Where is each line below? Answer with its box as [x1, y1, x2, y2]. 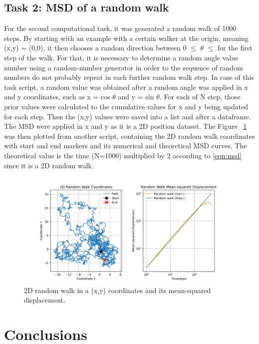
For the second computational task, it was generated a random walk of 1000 [4, 23, 237, 33]
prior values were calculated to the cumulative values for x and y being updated [4, 101, 249, 111]
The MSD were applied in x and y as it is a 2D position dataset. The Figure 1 [4, 121, 247, 131]
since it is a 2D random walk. [4, 160, 94, 170]
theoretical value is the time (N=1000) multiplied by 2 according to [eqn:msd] [4, 150, 242, 160]
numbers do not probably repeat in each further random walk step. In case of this [4, 72, 255, 82]
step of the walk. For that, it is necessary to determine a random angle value [4, 52, 239, 62]
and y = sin [118, 91, 154, 102]
